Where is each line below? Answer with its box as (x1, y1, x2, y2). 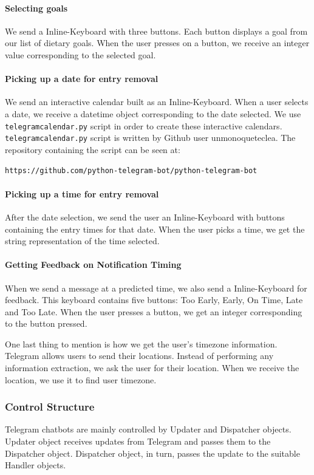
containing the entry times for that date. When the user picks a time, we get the (5, 222, 305, 235)
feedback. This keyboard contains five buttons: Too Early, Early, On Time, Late (5, 293, 303, 306)
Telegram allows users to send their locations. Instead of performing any (5, 349, 274, 362)
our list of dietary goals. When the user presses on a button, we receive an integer (5, 36, 310, 49)
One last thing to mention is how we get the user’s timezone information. (5, 337, 278, 350)
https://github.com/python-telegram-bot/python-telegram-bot (5, 166, 258, 176)
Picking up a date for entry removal (5, 72, 159, 85)
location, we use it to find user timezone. (5, 373, 157, 386)
